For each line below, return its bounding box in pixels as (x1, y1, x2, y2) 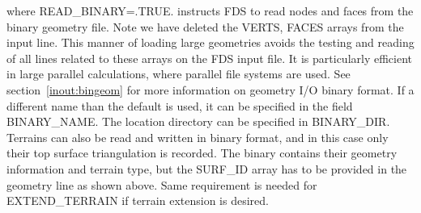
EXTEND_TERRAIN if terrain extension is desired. (6, 192, 269, 209)
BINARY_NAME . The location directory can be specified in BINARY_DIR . (6, 113, 390, 130)
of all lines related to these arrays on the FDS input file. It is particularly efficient (6, 49, 413, 66)
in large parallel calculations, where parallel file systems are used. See (6, 65, 351, 82)
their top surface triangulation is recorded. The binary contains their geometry (6, 144, 398, 161)
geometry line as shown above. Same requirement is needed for (6, 176, 317, 193)
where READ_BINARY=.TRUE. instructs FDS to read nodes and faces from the (6, 2, 414, 19)
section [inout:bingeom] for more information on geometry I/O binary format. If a (6, 81, 415, 98)
